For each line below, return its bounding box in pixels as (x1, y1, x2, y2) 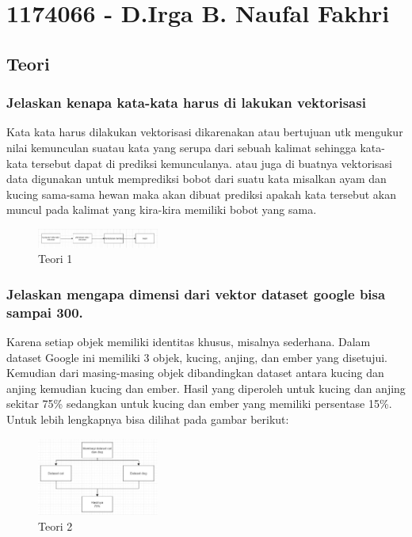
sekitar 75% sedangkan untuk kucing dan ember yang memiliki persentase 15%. (6, 395, 392, 412)
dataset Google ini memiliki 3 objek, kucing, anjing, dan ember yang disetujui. (6, 348, 388, 365)
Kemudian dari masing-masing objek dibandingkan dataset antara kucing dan (6, 364, 384, 381)
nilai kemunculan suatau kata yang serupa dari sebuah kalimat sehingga (6, 139, 357, 155)
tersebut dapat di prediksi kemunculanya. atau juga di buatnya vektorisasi (31, 154, 392, 171)
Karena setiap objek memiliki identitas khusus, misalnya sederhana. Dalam (6, 333, 371, 349)
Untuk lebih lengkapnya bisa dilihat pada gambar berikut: (6, 410, 289, 427)
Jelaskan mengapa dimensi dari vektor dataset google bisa (6, 284, 386, 303)
